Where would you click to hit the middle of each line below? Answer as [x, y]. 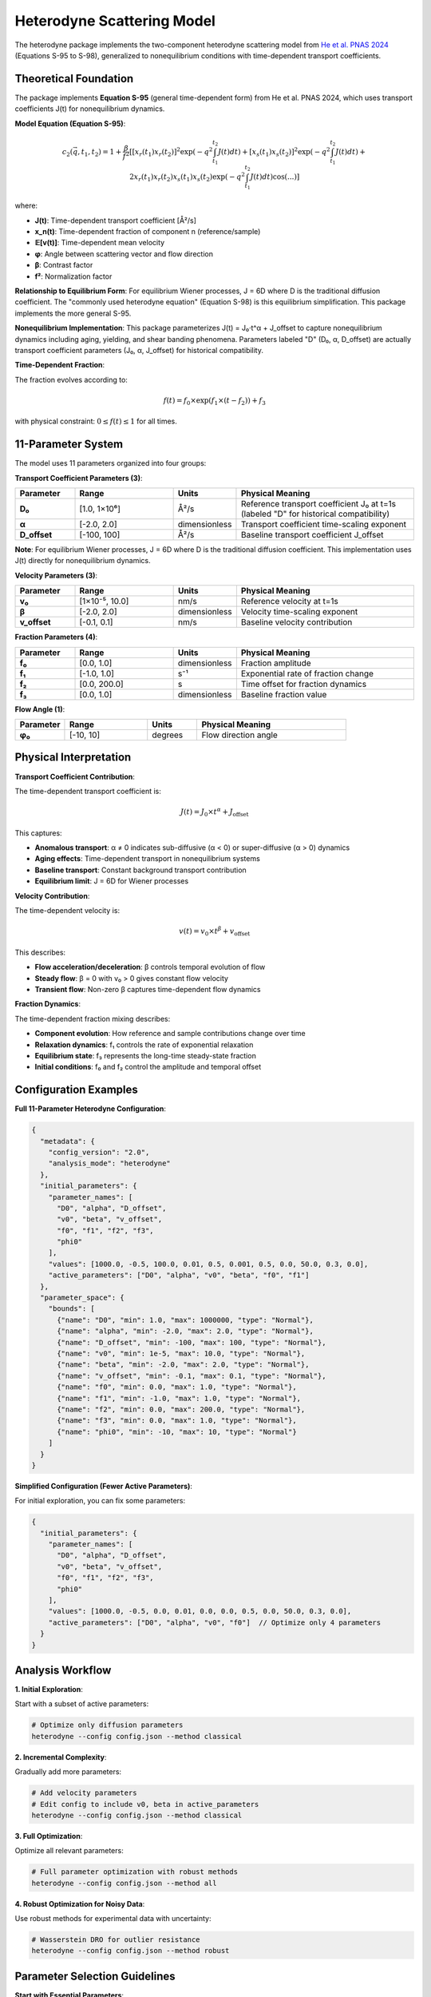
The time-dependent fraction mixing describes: [93, 1018]
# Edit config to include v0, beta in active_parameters [145, 1804]
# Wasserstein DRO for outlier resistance [116, 1940]
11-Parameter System [69, 445]
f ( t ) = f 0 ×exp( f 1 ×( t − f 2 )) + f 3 [215, 401]
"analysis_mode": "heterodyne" [109, 1163]
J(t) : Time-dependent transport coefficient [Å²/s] [116, 220]
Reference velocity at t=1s [290, 601]
